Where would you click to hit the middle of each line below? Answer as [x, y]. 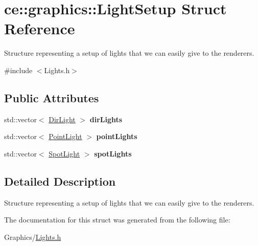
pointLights [117, 136]
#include [18, 70]
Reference [40, 28]
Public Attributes [52, 97]
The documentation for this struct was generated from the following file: [117, 220]
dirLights [106, 119]
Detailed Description [60, 181]
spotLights [113, 153]
